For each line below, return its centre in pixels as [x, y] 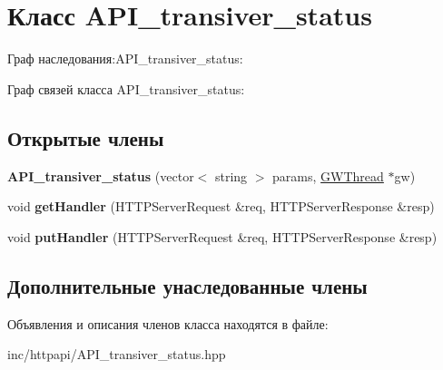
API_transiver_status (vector [101, 175]
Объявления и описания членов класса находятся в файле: [168, 323]
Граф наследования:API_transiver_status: [125, 58]
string [231, 175]
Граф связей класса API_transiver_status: [126, 88]
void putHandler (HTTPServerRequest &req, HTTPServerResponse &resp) [222, 236]
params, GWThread [328, 175]
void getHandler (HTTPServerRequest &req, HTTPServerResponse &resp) [221, 206]
